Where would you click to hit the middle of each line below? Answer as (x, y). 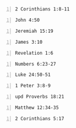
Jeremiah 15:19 (34, 31)
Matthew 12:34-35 (37, 108)
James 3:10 (29, 42)
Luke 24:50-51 (33, 75)
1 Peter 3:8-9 (33, 86)
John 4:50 (27, 20)
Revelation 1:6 (34, 53)
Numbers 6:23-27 (36, 64)
